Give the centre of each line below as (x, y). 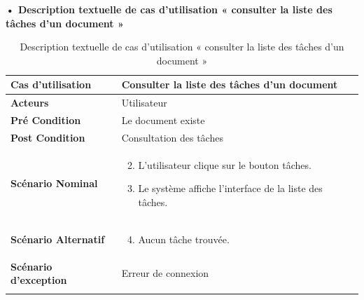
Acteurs (30, 103)
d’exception (39, 280)
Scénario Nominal (54, 183)
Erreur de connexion (165, 273)
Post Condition (48, 137)
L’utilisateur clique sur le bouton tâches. (225, 164)
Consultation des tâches (172, 137)
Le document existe (163, 120)
